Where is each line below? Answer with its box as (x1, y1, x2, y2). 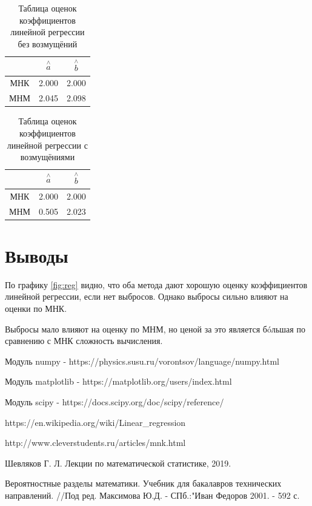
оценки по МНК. (5, 302, 67, 315)
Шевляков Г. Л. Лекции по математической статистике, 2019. (5, 456, 231, 469)
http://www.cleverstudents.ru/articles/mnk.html (5, 436, 186, 449)
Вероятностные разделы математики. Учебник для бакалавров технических (5, 477, 282, 490)
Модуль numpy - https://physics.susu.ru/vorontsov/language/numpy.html (5, 354, 279, 367)
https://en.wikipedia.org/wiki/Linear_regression (5, 416, 186, 428)
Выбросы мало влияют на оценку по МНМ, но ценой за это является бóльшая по (5, 322, 305, 335)
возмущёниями (20, 150, 75, 163)
